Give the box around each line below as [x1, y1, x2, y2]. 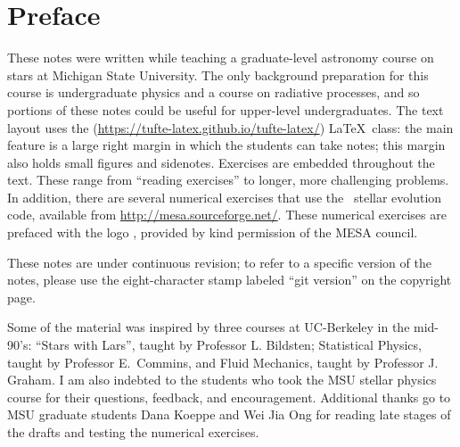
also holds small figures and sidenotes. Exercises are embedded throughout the [7, 153, 435, 171]
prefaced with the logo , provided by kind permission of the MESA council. [7, 223, 418, 242]
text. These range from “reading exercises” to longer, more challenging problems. [7, 170, 449, 189]
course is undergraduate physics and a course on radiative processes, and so [7, 83, 420, 102]
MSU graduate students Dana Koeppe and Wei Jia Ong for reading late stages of [7, 405, 451, 424]
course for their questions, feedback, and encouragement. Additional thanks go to [7, 387, 451, 406]
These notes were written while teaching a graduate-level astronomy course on [7, 48, 434, 67]
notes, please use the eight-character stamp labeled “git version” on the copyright [7, 270, 452, 289]
